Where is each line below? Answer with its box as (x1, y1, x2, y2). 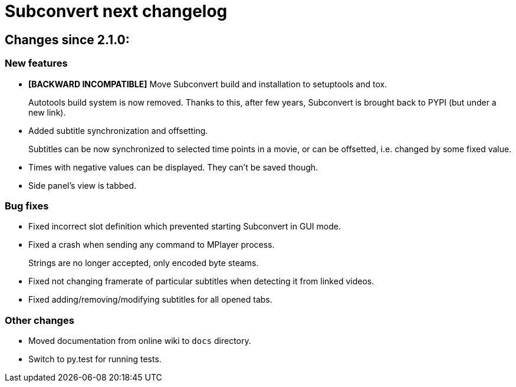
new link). (28, 107, 66, 117)
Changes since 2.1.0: (5, 32, 130, 47)
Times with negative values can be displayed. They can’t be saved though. (28, 162, 318, 172)
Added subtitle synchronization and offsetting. (28, 125, 208, 136)
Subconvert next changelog (5, 1, 228, 21)
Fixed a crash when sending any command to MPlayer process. (28, 240, 275, 250)
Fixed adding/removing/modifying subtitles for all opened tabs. (28, 294, 272, 305)
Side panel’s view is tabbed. (28, 180, 137, 191)
